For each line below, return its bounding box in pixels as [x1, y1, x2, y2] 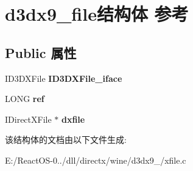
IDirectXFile [5, 112, 52, 125]
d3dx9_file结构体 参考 [5, 1, 189, 26]
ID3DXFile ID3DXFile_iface [5, 71, 122, 84]
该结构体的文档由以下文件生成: [5, 133, 127, 146]
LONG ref [5, 92, 44, 105]
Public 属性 [5, 43, 77, 62]
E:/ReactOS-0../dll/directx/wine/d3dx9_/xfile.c [5, 153, 186, 166]
